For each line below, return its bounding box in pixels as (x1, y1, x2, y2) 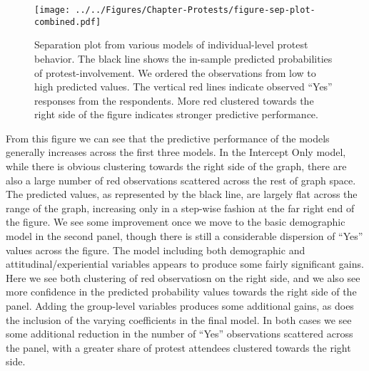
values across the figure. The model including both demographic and (6, 242, 305, 257)
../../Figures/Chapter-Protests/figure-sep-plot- (75, 5, 315, 15)
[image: (34, 5, 71, 15)
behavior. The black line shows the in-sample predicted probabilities (34, 51, 333, 66)
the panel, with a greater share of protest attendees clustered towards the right (6, 340, 351, 355)
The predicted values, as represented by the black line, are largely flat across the (6, 187, 358, 202)
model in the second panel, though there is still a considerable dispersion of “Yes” (6, 229, 363, 244)
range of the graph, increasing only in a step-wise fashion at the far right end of (6, 200, 355, 215)
